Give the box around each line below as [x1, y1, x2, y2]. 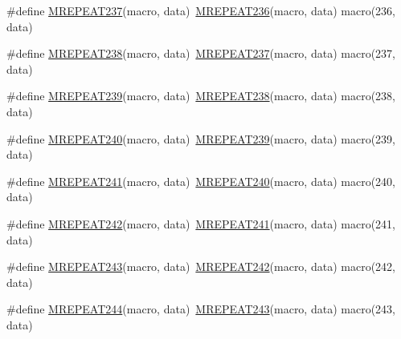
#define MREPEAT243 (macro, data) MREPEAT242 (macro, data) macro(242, [6, 258, 395, 275]
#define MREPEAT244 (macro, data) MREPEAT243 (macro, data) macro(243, [6, 301, 395, 317]
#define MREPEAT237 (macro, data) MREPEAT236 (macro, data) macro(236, [6, 2, 395, 18]
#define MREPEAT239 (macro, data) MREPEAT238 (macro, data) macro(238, [6, 87, 395, 104]
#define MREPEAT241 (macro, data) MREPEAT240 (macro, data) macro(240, [6, 172, 395, 189]
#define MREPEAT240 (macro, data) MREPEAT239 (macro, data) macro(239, [6, 130, 395, 147]
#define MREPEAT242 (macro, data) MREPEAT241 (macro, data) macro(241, [6, 215, 395, 232]
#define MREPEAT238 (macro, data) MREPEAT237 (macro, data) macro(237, [6, 45, 395, 62]
